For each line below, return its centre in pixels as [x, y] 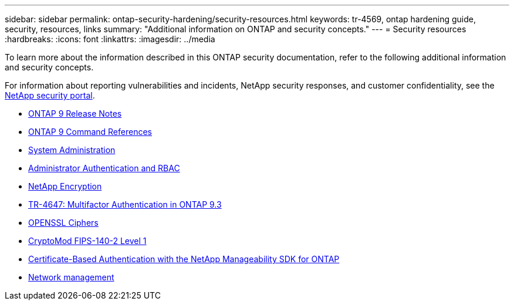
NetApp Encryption [65, 186]
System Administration [72, 150]
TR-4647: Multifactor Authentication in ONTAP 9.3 [125, 204]
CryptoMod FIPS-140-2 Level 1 [87, 241]
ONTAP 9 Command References [90, 132]
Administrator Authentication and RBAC [104, 168]
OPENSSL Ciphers [63, 223]
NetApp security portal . [50, 95]
